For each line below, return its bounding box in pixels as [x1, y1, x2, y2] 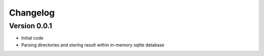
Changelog [9, 7, 55, 18]
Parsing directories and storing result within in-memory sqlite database [21, 42, 165, 48]
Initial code [21, 35, 44, 41]
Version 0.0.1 [9, 21, 52, 30]
